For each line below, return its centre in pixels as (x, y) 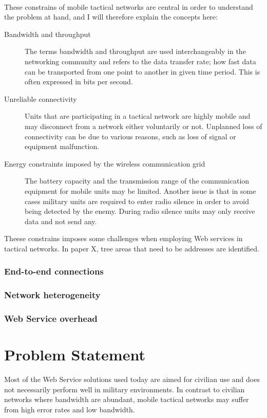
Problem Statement (75, 355)
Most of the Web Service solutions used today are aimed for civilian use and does (132, 379)
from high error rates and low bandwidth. (70, 409)
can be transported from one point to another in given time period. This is (142, 71)
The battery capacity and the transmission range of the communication (137, 181)
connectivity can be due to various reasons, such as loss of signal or (130, 136)
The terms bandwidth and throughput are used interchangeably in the (135, 51)
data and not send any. (61, 221)
